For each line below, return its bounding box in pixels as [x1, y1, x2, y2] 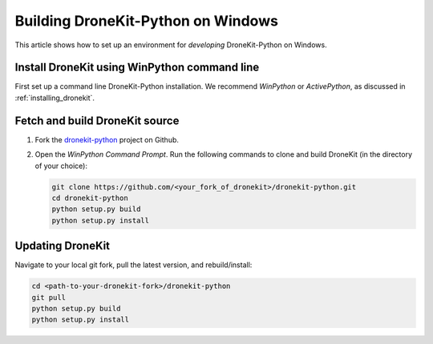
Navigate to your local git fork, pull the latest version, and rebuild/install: [14, 260, 253, 270]
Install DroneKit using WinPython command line [14, 61, 260, 74]
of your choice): [34, 161, 88, 170]
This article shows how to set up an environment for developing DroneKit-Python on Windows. [14, 40, 328, 50]
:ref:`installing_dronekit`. [14, 93, 95, 102]
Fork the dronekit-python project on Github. [34, 134, 180, 144]
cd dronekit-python [51, 193, 128, 202]
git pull [31, 293, 67, 302]
